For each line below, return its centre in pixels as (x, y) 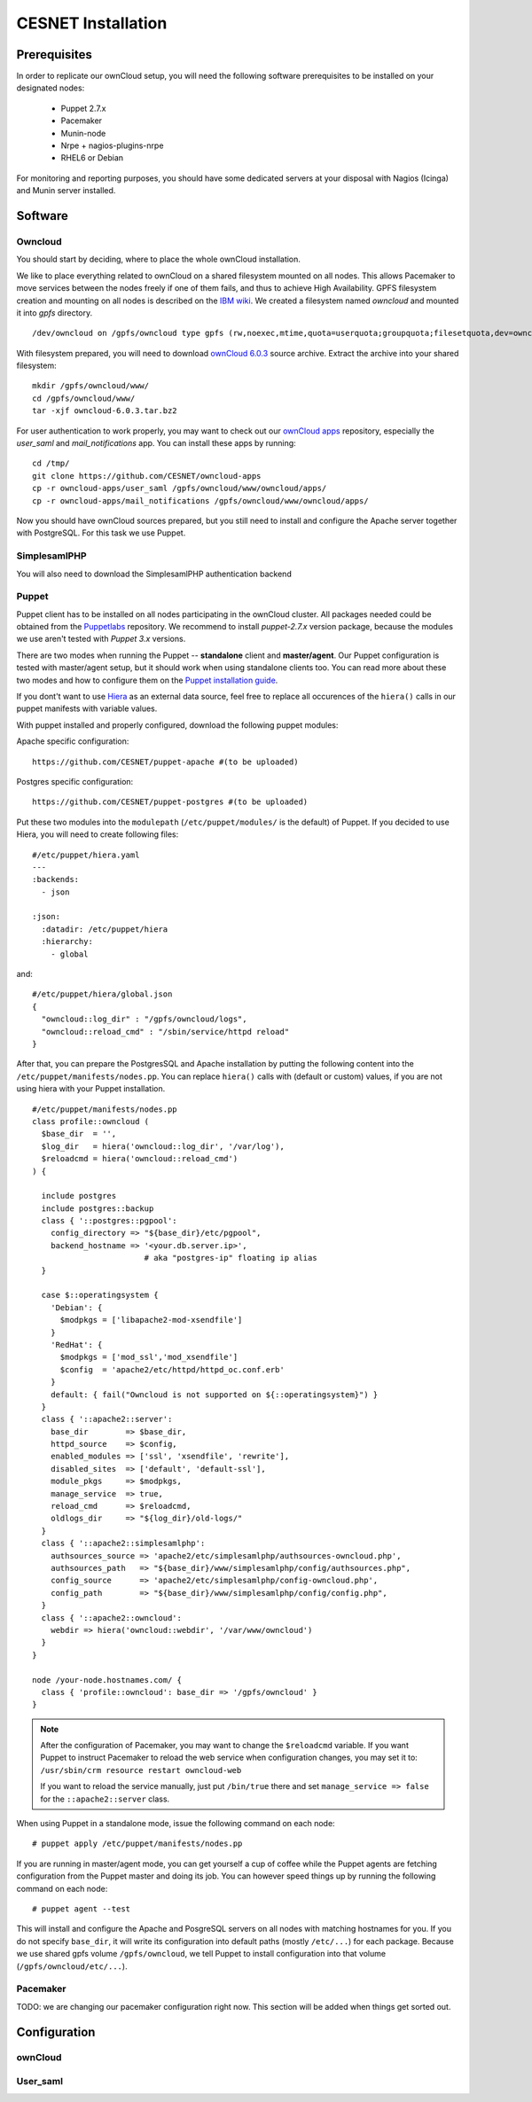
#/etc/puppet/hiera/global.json (102, 994)
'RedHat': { (76, 1344)
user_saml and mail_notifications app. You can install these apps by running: (156, 443)
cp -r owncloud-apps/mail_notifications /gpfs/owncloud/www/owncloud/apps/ (200, 500)
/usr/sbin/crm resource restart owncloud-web (141, 1770)
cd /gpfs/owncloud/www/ (84, 398)
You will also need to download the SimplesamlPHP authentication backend (154, 574)
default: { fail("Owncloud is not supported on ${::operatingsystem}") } (214, 1395)
